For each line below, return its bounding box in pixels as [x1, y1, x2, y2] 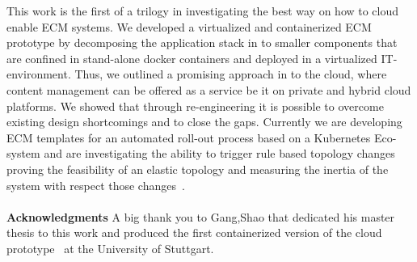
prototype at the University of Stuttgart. [6, 239, 214, 256]
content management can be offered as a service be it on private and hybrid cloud [6, 81, 411, 98]
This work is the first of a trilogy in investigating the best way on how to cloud [6, 2, 399, 19]
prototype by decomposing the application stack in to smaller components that [6, 34, 398, 51]
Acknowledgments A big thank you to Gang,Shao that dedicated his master [6, 208, 395, 225]
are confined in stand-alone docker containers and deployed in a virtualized [6, 49, 377, 66]
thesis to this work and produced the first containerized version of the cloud [6, 224, 382, 241]
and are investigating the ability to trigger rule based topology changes [44, 145, 395, 162]
